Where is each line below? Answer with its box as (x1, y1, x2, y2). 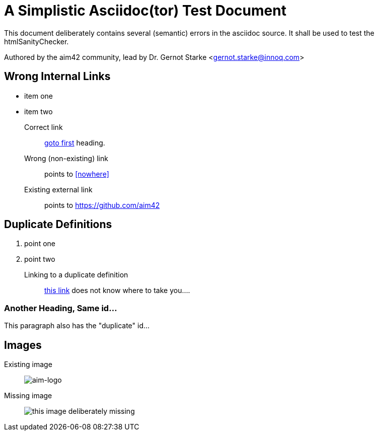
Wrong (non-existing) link (24, 154, 108, 163)
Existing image (4, 360, 52, 369)
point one (24, 239, 55, 248)
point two (24, 255, 55, 264)
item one (24, 91, 53, 100)
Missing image (4, 391, 52, 400)
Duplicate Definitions (4, 218, 112, 231)
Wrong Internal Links (4, 70, 111, 83)
